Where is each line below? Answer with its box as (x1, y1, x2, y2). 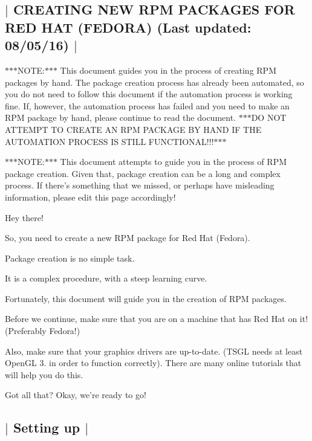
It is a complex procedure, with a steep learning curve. (5, 272, 207, 285)
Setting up (13, 418, 80, 437)
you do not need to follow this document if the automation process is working (5, 88, 293, 100)
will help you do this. (5, 368, 83, 381)
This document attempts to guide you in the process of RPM (60, 155, 287, 168)
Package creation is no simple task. (5, 251, 135, 264)
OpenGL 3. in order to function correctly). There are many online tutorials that (5, 356, 302, 369)
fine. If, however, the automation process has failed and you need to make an (5, 99, 290, 112)
